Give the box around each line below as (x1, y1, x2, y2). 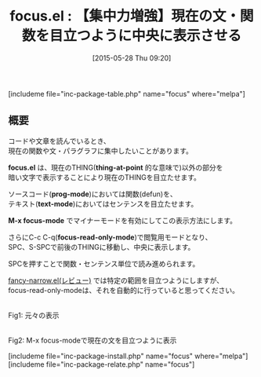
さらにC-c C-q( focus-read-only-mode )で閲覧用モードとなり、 (8, 232, 212, 242)
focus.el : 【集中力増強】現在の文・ (9, 7, 241, 25)
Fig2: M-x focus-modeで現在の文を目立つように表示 (8, 335, 177, 345)
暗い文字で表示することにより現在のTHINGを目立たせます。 (8, 172, 201, 181)
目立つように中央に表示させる (49, 27, 241, 45)
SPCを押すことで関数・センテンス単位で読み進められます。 (8, 258, 200, 268)
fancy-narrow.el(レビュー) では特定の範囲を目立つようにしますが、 (8, 276, 224, 285)
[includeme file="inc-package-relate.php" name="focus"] (8, 359, 195, 369)
